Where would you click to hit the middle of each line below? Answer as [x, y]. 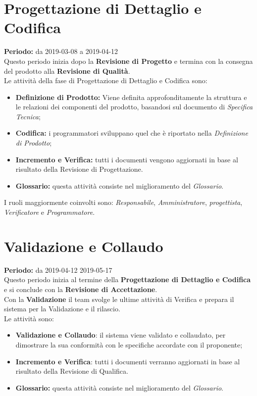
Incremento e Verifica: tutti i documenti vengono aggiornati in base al [127, 159]
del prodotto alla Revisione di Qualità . [67, 71]
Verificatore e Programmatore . [50, 212]
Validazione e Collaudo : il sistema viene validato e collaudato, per [121, 335]
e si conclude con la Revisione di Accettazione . [81, 289]
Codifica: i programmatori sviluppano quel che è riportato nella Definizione [132, 133]
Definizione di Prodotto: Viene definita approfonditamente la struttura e [131, 97]
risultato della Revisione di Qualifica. [72, 371]
